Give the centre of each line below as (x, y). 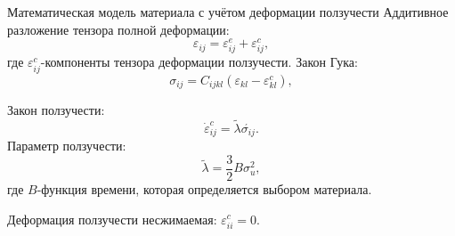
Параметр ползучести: (67, 146)
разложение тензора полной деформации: (118, 29)
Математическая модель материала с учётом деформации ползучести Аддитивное (228, 12)
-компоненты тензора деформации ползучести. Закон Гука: (199, 62)
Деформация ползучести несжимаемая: (112, 219)
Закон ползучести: (56, 110)
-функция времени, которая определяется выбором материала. (204, 188)
